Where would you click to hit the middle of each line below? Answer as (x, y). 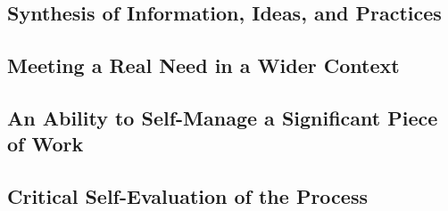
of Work (46, 144)
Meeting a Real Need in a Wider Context (203, 65)
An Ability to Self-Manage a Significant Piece (223, 117)
